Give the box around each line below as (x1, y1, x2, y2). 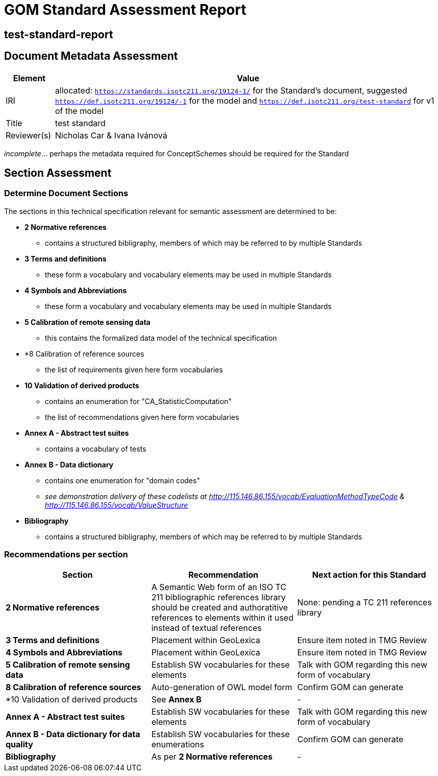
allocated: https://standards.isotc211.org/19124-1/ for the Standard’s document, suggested (55, 85, 407, 96)
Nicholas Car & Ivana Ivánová (55, 130, 167, 140)
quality (6, 739, 33, 749)
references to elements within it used (151, 612, 294, 623)
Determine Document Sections (4, 188, 128, 199)
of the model (55, 105, 104, 116)
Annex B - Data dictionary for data (6, 728, 140, 739)
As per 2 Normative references (151, 751, 273, 762)
